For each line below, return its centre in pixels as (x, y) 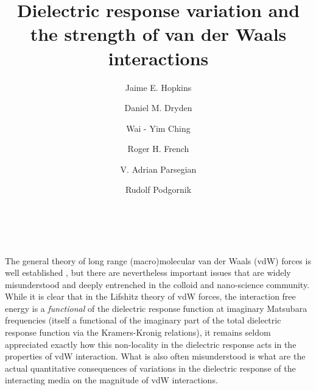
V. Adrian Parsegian (158, 169)
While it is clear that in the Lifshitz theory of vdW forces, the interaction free (150, 296)
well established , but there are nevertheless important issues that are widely (148, 273)
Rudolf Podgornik (158, 190)
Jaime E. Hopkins (158, 87)
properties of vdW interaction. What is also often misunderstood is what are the (155, 356)
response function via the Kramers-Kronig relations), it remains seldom (138, 332)
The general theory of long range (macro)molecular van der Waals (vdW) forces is (158, 260)
